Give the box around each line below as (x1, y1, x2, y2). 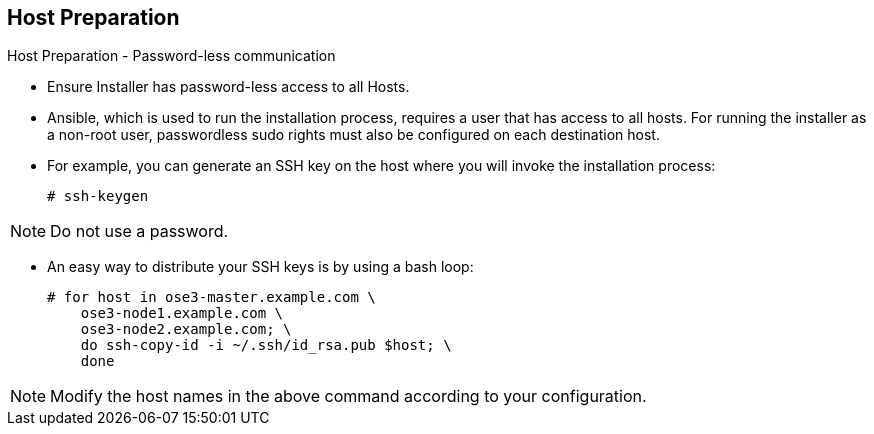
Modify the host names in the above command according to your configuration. (50, 386, 647, 407)
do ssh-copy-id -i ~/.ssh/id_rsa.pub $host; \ (80, 337, 452, 354)
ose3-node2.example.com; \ (80, 321, 292, 338)
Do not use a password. (50, 221, 229, 242)
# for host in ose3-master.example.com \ (47, 289, 376, 306)
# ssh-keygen (47, 188, 149, 205)
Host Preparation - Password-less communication (7, 47, 336, 65)
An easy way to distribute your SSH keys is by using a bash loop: (47, 258, 474, 276)
